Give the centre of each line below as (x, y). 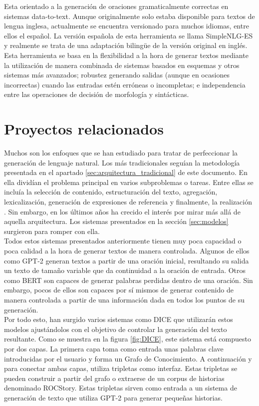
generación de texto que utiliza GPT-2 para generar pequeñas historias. (113, 397)
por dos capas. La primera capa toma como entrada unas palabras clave (114, 348)
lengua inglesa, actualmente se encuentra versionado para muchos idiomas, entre (127, 26)
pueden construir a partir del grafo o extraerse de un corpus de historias (114, 378)
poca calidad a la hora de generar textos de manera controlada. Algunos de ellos (127, 250)
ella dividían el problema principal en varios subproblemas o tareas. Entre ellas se (129, 182)
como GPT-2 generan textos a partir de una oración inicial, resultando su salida (127, 260)
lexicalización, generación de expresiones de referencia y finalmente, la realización (128, 202)
